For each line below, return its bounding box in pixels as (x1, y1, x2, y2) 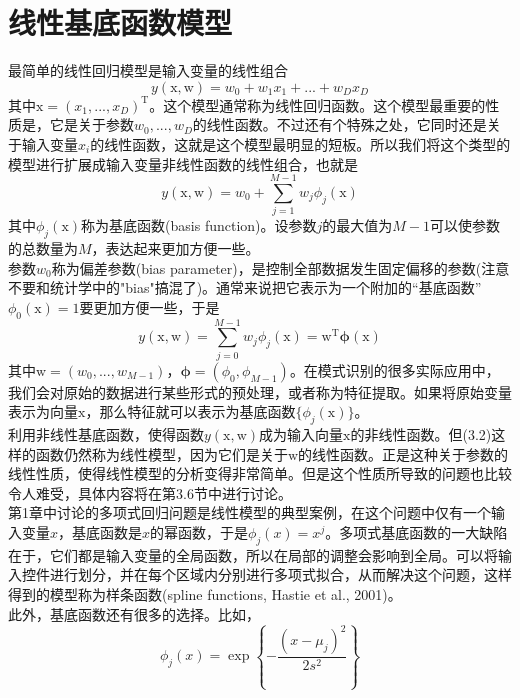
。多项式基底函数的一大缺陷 (325, 522, 508, 543)
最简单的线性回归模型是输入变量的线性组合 (8, 60, 288, 81)
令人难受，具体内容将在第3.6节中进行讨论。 (8, 482, 292, 503)
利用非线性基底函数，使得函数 (8, 424, 204, 445)
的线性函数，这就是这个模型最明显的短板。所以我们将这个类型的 (90, 133, 511, 154)
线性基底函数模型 (8, 2, 233, 43)
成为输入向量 (259, 424, 344, 445)
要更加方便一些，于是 (79, 296, 220, 317)
